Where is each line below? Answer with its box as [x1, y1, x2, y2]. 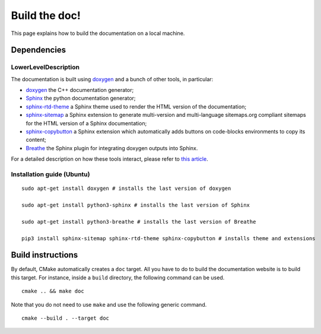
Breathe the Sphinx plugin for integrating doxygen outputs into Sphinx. [26, 144, 198, 151]
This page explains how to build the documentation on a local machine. [11, 30, 185, 37]
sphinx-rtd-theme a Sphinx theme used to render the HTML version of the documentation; [26, 103, 246, 110]
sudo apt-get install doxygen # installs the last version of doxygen [21, 185, 231, 192]
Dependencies [11, 45, 66, 55]
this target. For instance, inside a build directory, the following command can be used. [11, 273, 225, 281]
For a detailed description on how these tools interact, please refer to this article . [11, 155, 208, 163]
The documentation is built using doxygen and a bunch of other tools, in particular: [11, 75, 214, 82]
